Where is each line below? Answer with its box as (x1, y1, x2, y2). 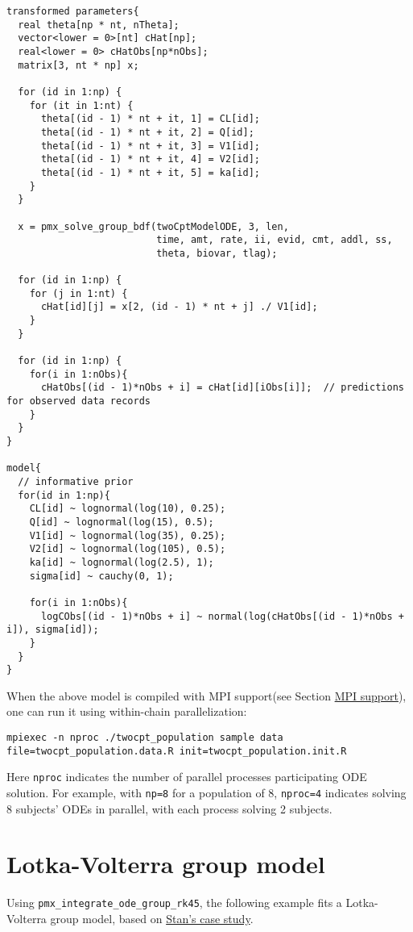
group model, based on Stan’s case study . (50, 910, 254, 926)
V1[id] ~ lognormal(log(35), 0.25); (29, 529, 226, 541)
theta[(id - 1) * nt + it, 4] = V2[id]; (40, 153, 260, 165)
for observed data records (6, 395, 151, 407)
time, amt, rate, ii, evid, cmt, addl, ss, (156, 234, 393, 246)
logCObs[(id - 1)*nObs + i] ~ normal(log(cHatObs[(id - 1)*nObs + (40, 610, 404, 622)
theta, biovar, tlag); (156, 247, 278, 259)
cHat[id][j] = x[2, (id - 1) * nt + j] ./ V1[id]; (40, 301, 318, 313)
